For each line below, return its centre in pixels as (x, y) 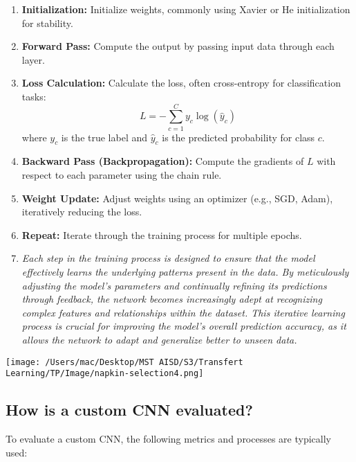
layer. (33, 59)
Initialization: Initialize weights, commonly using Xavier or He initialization (186, 9)
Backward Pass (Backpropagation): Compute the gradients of (163, 161)
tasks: (34, 96)
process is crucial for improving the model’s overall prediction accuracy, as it (184, 326)
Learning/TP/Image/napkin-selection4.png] (105, 374)
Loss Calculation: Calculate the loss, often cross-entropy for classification (181, 83)
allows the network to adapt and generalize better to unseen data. (159, 340)
